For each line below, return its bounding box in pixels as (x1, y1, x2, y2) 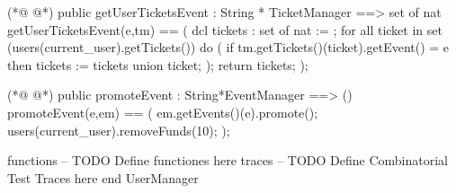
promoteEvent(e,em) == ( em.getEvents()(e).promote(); (7, 102, 318, 121)
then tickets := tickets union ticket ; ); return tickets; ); (7, 55, 308, 74)
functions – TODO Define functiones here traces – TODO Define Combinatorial (7, 151, 448, 170)
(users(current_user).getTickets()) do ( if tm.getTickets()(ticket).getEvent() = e (7, 38, 450, 57)
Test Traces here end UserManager (7, 168, 199, 187)
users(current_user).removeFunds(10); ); (7, 120, 230, 139)
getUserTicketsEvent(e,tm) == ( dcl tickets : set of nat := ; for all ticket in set (7, 20, 443, 39)
